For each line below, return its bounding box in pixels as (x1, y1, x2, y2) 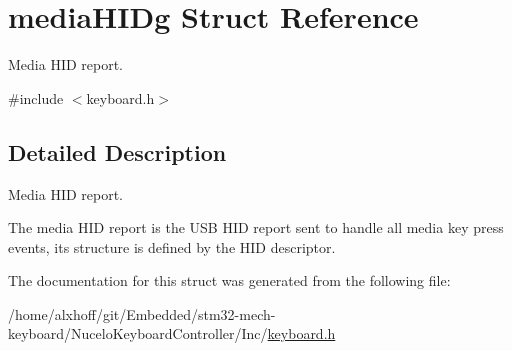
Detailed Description (8, 136, 227, 167)
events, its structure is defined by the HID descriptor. (8, 236, 336, 257)
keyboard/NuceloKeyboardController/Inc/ (8, 323, 268, 344)
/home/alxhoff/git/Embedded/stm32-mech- (8, 303, 276, 324)
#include (8, 87, 64, 108)
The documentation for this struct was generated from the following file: (8, 270, 451, 291)
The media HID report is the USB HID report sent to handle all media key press (8, 217, 504, 238)
